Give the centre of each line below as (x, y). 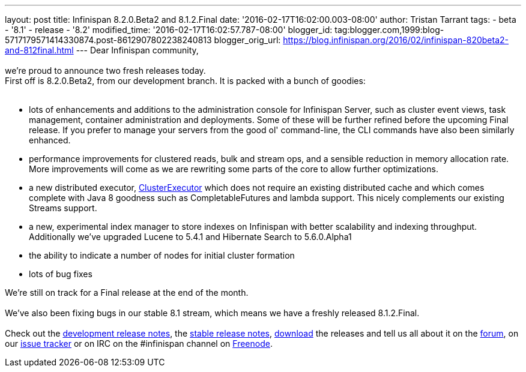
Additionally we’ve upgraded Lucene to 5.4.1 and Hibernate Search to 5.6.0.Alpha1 (190, 237)
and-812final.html (39, 50)
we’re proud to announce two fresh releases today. (105, 70)
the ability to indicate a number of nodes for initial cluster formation (162, 255)
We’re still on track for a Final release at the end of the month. (127, 292)
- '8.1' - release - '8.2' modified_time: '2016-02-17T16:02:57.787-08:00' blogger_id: (169, 30)
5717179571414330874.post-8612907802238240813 (108, 40)
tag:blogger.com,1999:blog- (389, 30)
